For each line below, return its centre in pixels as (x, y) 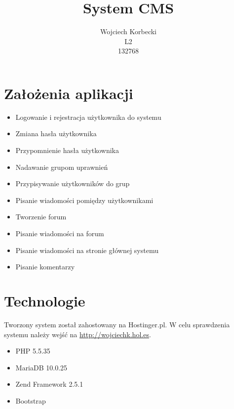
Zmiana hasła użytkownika (56, 133)
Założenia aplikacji (69, 93)
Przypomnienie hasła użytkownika (67, 150)
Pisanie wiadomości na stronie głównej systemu (87, 250)
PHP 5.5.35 (33, 351)
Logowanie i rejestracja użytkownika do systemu (88, 117)
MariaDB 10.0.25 (41, 367)
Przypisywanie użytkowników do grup (73, 183)
